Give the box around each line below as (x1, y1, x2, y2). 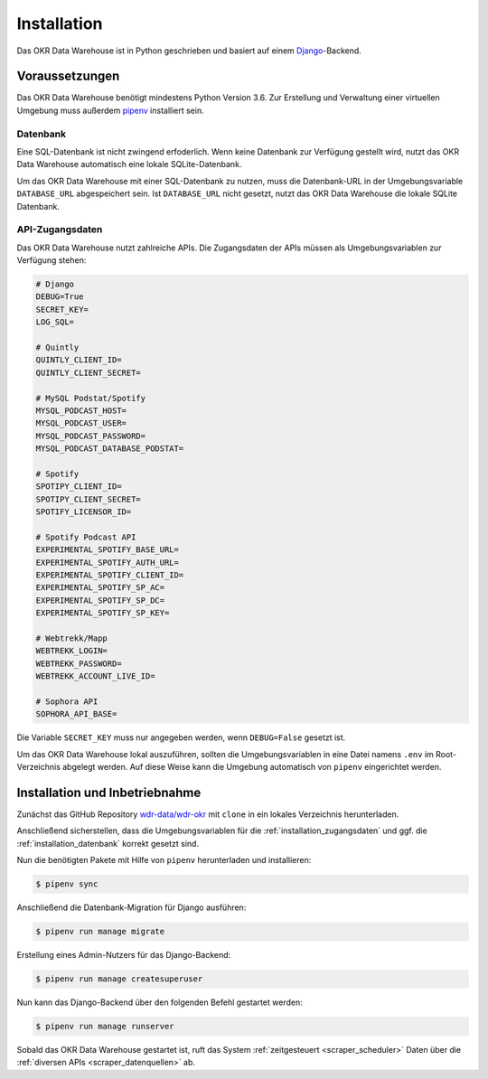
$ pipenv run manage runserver (35, 1021, 175, 1032)
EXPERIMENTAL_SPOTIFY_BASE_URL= (35, 545, 180, 555)
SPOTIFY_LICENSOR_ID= (35, 507, 132, 517)
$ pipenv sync (35, 879, 99, 889)
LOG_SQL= (35, 317, 75, 327)
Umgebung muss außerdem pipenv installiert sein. (16, 105, 204, 116)
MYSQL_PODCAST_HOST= (35, 405, 127, 416)
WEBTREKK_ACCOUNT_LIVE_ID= (35, 671, 155, 681)
